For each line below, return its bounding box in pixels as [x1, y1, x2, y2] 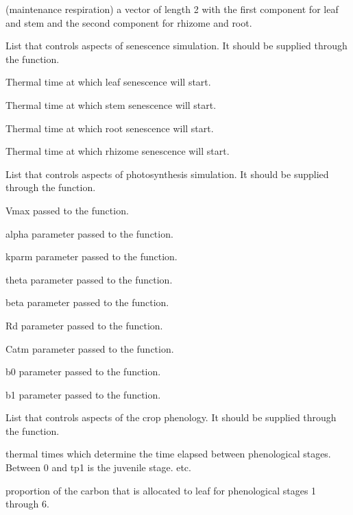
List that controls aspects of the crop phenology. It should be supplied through [5, 410, 337, 425]
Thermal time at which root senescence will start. [5, 121, 214, 135]
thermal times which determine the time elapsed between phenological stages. [5, 447, 331, 461]
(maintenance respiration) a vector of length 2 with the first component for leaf [5, 2, 339, 16]
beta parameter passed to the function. [5, 295, 169, 310]
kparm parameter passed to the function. [5, 249, 178, 264]
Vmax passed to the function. [5, 203, 129, 217]
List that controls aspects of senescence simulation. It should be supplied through [5, 38, 348, 53]
